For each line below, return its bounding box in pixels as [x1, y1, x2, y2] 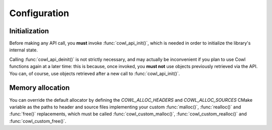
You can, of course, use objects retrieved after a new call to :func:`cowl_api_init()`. [9, 71, 180, 77]
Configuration [9, 8, 70, 19]
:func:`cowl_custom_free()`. [9, 118, 66, 124]
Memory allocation [9, 84, 70, 92]
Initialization [9, 27, 49, 35]
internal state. [9, 47, 38, 53]
